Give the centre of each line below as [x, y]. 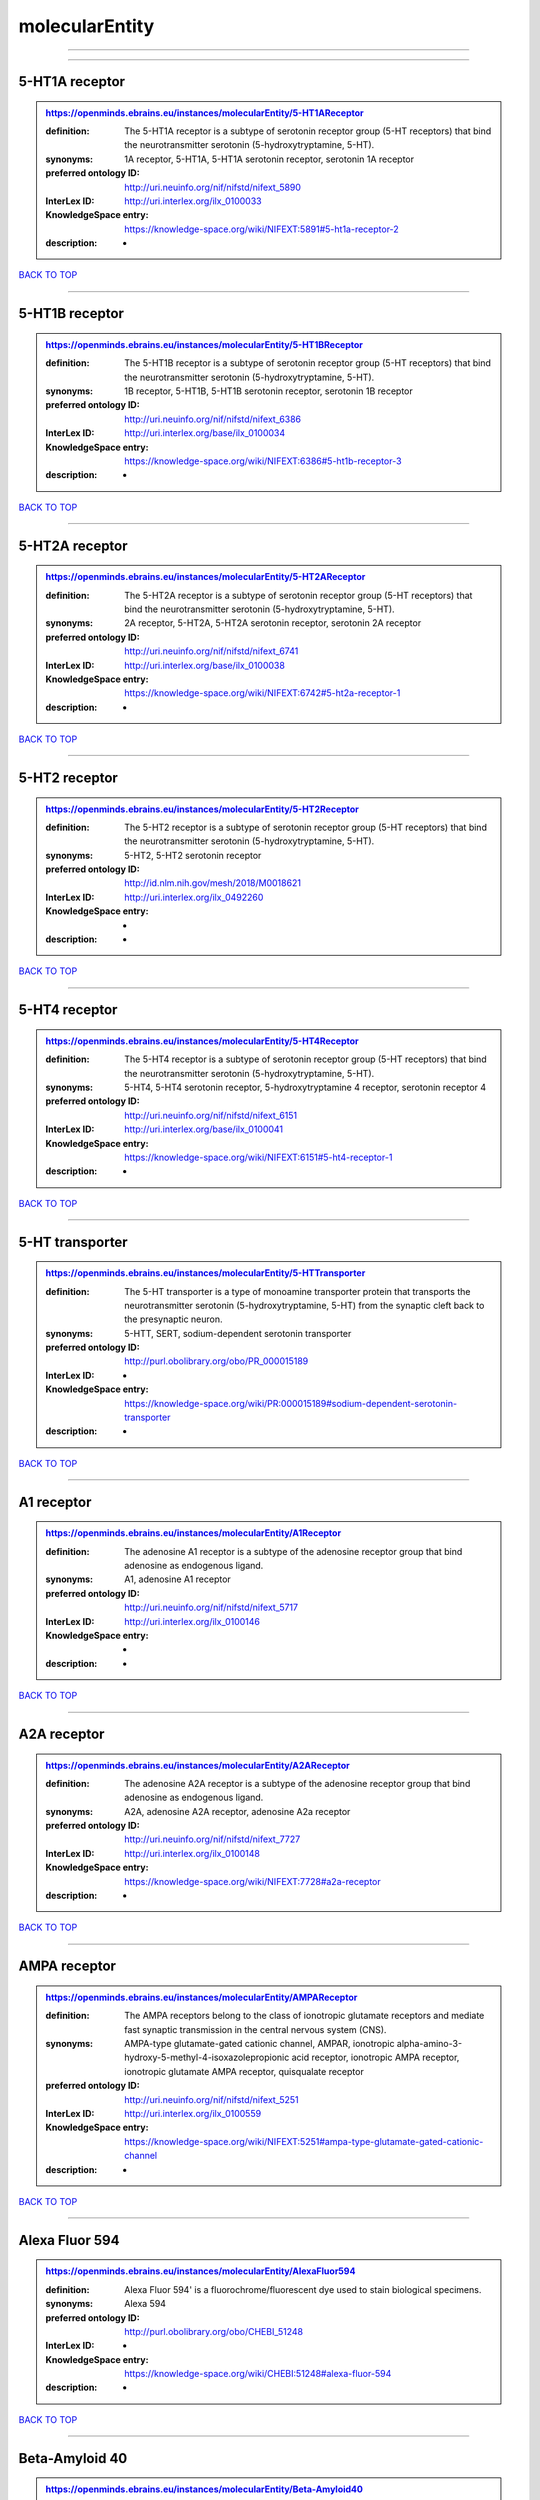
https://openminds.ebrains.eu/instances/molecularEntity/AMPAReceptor [201, 1997]
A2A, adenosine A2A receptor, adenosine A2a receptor [237, 1811]
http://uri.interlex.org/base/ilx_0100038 [204, 665]
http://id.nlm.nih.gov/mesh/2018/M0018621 [213, 883]
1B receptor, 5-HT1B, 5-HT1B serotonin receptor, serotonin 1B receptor [269, 391]
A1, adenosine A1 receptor [178, 1579]
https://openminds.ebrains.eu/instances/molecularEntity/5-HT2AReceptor [205, 577]
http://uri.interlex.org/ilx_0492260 [194, 897]
